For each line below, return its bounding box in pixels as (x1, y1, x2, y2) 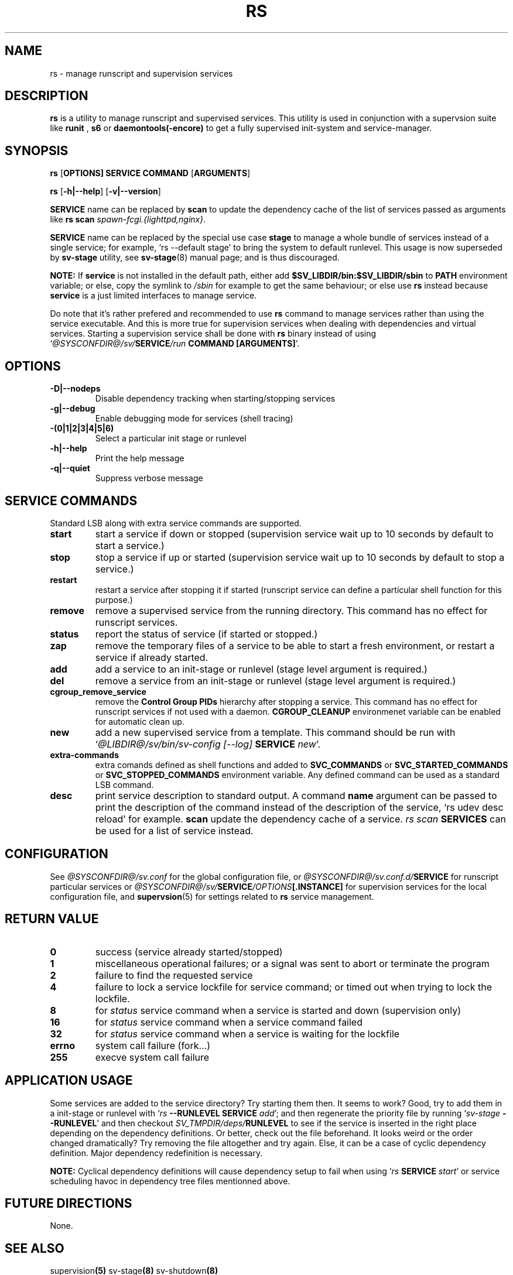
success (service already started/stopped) (95, 945, 283, 958)
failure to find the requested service (95, 969, 253, 981)
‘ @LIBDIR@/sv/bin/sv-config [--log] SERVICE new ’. (95, 738, 321, 750)
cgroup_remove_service (50, 686, 146, 697)
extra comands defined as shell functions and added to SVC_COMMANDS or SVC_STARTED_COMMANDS (95, 759, 508, 770)
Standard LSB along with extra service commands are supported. (50, 517, 302, 528)
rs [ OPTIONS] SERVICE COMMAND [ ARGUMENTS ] (50, 168, 251, 179)
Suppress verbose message (95, 473, 203, 484)
